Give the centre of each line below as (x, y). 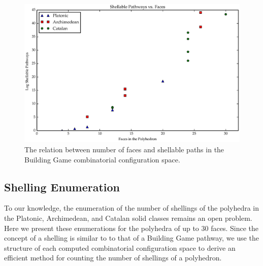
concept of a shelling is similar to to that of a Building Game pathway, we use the (131, 238)
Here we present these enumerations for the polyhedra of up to (102, 228)
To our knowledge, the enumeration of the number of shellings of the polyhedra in (132, 208)
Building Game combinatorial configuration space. (102, 159)
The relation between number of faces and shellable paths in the (124, 149)
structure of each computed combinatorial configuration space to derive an (120, 247)
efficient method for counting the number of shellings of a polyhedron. (113, 258)
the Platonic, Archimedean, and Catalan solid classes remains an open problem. (128, 218)
